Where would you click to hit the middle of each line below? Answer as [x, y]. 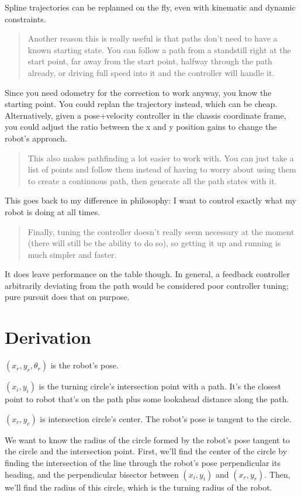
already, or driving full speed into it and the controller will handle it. [151, 72]
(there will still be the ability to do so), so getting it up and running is [154, 243]
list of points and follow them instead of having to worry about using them [162, 169]
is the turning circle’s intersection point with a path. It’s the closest [160, 386]
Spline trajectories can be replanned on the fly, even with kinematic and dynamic [150, 7]
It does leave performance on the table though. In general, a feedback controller [147, 274]
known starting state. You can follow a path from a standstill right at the [159, 49]
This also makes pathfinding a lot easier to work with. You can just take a [161, 158]
